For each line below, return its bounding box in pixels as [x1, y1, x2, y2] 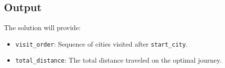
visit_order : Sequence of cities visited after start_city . [15, 38, 188, 49]
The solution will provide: [4, 22, 81, 33]
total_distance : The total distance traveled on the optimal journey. [15, 55, 222, 65]
